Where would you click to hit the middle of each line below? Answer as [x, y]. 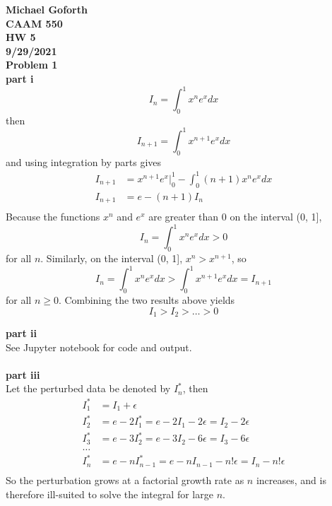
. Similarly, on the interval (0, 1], [112, 258]
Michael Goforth [47, 9]
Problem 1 [32, 65]
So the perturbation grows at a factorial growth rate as [125, 479]
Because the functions [53, 217]
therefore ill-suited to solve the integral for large [109, 494]
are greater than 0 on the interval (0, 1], [235, 217]
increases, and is [291, 479]
